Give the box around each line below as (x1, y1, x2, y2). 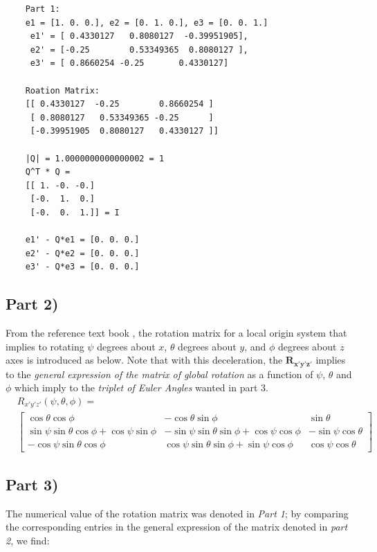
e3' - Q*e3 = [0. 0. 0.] (25, 262, 140, 272)
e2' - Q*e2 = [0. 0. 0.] (25, 248, 140, 258)
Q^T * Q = (25, 167, 71, 177)
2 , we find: (6, 533, 50, 547)
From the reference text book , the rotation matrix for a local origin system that (6, 326, 347, 340)
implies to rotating (6, 339, 84, 353)
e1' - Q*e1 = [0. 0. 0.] (25, 235, 140, 245)
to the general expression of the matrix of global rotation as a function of (6, 366, 313, 381)
